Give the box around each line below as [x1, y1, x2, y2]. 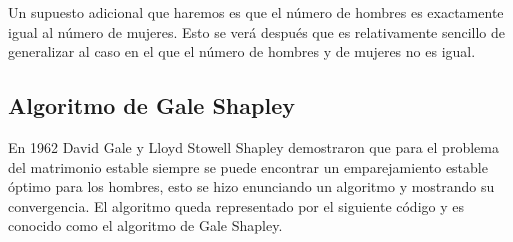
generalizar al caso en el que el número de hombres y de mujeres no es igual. [8, 41, 476, 62]
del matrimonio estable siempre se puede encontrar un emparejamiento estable [8, 156, 488, 177]
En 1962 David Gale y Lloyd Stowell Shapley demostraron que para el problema [8, 136, 499, 157]
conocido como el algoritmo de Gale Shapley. [8, 215, 283, 236]
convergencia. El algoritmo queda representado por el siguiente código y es [8, 195, 464, 216]
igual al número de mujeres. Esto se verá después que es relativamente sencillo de [8, 21, 506, 42]
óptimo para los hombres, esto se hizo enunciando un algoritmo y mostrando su [8, 176, 495, 197]
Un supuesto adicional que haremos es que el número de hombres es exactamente [8, 2, 504, 22]
